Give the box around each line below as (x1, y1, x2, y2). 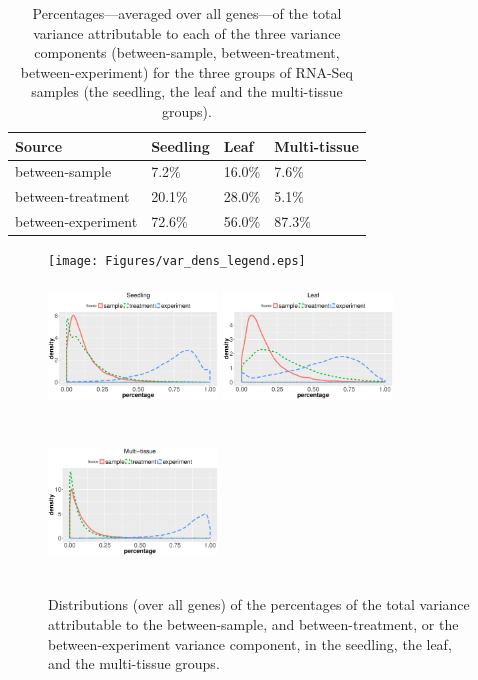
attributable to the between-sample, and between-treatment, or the (48, 613, 459, 634)
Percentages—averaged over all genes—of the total (32, 3, 342, 23)
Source (15, 135, 63, 156)
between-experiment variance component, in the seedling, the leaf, (48, 633, 452, 654)
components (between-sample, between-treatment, (34, 42, 340, 63)
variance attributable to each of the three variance (33, 22, 341, 43)
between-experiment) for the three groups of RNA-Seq (20, 61, 353, 82)
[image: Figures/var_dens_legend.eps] (48, 254, 306, 269)
